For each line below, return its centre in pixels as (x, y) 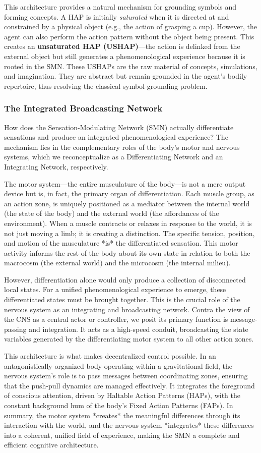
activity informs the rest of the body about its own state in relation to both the (127, 252)
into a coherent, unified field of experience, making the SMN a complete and (122, 435)
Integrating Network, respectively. (56, 166)
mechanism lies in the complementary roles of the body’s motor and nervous (122, 147)
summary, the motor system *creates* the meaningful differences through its (122, 415)
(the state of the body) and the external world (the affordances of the (112, 213)
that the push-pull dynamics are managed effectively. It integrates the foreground (129, 385)
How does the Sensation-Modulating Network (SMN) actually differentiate (119, 127)
